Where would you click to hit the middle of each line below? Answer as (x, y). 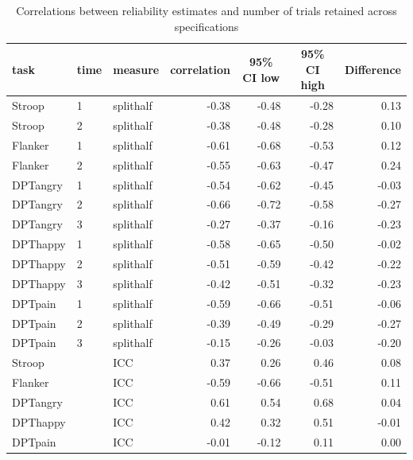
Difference (372, 69)
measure (136, 69)
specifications (206, 26)
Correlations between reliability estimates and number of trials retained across (206, 10)
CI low (261, 77)
